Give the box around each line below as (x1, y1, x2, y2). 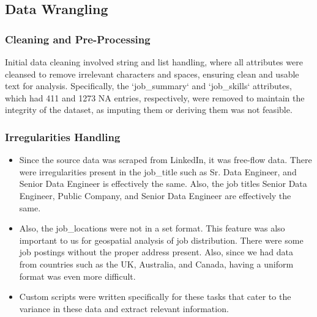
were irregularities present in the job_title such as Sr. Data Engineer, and (19, 165, 297, 178)
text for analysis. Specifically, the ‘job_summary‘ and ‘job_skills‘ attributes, (5, 79, 292, 92)
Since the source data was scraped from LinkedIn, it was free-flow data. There (19, 153, 312, 166)
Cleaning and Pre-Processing (5, 31, 151, 46)
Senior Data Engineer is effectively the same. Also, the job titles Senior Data (19, 177, 307, 190)
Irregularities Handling (5, 129, 121, 144)
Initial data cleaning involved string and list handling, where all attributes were (5, 56, 303, 68)
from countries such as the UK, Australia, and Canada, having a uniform (19, 257, 294, 270)
